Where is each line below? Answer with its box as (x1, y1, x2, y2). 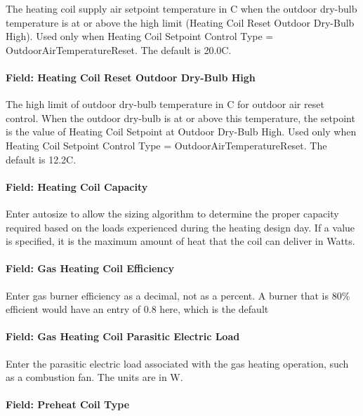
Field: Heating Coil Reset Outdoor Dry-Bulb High (6, 69, 256, 84)
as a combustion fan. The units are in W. (6, 370, 183, 384)
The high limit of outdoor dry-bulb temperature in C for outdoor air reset (6, 97, 324, 112)
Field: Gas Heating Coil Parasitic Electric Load (6, 329, 240, 344)
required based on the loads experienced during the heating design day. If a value (6, 220, 355, 234)
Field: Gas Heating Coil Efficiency (6, 261, 174, 276)
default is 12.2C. (6, 152, 77, 166)
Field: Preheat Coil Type (6, 397, 130, 412)
